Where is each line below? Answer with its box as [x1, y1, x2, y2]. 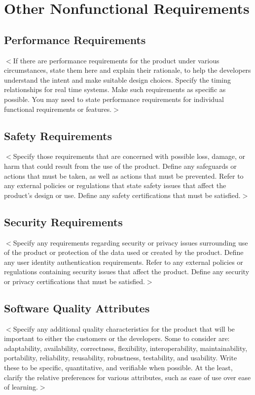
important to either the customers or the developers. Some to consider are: [4, 333, 230, 344]
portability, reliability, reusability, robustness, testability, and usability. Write [4, 352, 237, 363]
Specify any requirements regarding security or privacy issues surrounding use [13, 237, 248, 247]
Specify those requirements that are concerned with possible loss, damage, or [13, 151, 246, 161]
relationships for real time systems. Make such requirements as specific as [4, 84, 226, 95]
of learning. [4, 382, 38, 392]
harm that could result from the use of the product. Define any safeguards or [4, 160, 237, 171]
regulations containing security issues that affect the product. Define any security [4, 266, 250, 277]
